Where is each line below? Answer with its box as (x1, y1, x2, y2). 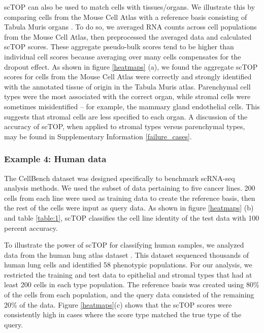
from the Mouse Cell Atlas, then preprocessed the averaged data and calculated (4, 31, 252, 42)
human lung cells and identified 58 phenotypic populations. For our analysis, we (4, 259, 252, 270)
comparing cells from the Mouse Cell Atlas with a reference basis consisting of (4, 11, 247, 22)
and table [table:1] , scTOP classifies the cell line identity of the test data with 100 (4, 212, 259, 223)
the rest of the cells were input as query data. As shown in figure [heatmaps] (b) (4, 202, 254, 213)
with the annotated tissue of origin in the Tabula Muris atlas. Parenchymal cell (4, 81, 251, 92)
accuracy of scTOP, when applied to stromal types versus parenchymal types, (4, 121, 245, 132)
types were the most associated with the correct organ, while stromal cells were (4, 91, 251, 102)
